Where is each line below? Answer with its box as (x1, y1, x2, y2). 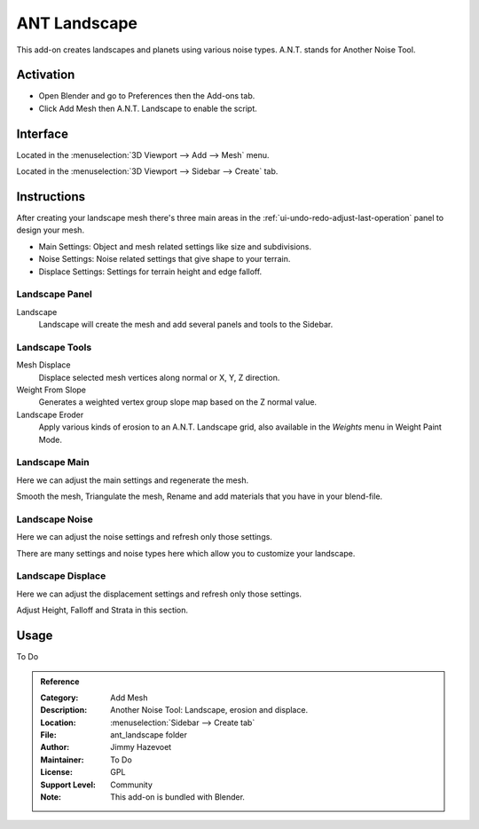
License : (40, 767, 73, 778)
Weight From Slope (16, 384, 87, 395)
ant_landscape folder (110, 730, 188, 740)
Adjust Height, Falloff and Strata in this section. (16, 604, 189, 616)
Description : (40, 705, 88, 715)
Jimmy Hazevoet (110, 742, 172, 753)
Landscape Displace (16, 570, 106, 582)
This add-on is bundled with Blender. (110, 792, 246, 802)
